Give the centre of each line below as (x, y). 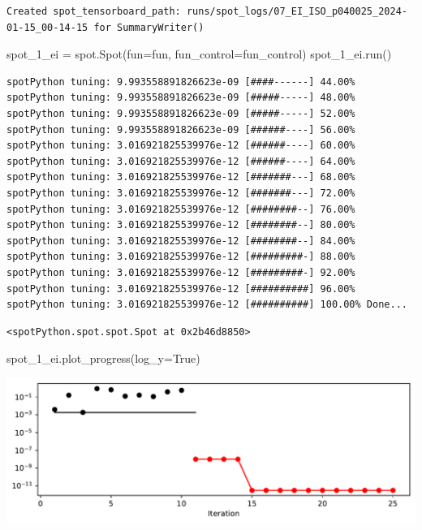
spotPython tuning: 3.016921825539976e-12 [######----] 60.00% (181, 146)
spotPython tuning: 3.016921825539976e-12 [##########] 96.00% (181, 289)
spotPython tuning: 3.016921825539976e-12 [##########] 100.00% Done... (207, 305)
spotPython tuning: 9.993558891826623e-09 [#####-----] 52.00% (181, 113)
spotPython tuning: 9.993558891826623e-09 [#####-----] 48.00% (181, 98)
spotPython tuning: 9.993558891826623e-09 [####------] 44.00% (181, 82)
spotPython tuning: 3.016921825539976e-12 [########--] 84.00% (181, 241)
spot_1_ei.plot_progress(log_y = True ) (103, 358)
